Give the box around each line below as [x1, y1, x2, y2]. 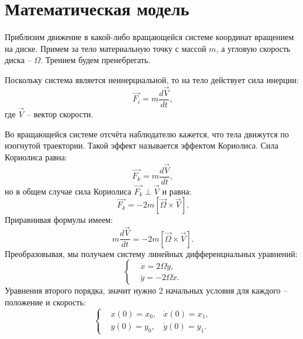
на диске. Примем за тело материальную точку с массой [5, 42, 207, 54]
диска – [5, 54, 32, 66]
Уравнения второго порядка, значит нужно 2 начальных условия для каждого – [5, 284, 288, 297]
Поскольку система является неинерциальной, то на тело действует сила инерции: [5, 73, 299, 85]
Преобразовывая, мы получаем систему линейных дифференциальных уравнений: [5, 247, 298, 259]
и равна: [162, 185, 192, 197]
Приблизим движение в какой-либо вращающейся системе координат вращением [5, 31, 294, 43]
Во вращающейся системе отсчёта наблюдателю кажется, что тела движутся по [5, 127, 289, 140]
